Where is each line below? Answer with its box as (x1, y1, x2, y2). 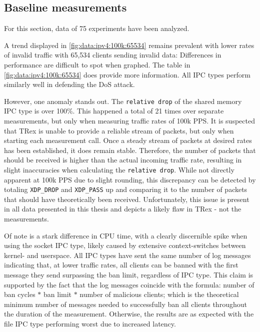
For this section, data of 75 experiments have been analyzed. (4, 23, 189, 33)
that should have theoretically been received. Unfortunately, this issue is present (4, 193, 249, 204)
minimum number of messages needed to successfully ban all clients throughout (4, 298, 247, 309)
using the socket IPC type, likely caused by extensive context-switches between (4, 240, 246, 250)
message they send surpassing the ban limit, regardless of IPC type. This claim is (4, 269, 253, 280)
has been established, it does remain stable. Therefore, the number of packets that (4, 144, 256, 155)
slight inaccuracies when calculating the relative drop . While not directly (4, 164, 234, 174)
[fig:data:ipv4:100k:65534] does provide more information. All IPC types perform (4, 69, 250, 79)
